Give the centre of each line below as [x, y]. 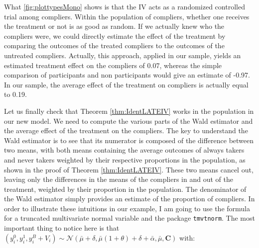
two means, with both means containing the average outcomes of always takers [124, 150]
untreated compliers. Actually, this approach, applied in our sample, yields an [123, 55]
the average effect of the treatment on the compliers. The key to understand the [126, 130]
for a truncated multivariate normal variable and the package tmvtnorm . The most [129, 218]
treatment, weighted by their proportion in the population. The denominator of [125, 189]
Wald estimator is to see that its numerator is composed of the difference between [129, 140]
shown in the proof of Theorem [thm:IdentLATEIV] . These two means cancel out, [129, 169]
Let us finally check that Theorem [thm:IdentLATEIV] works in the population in [129, 111]
